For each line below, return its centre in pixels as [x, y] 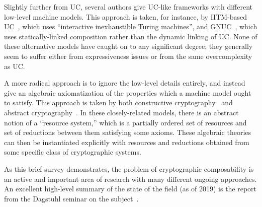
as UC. [15, 66]
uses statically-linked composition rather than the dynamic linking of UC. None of [131, 36]
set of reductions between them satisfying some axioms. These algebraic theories [128, 132]
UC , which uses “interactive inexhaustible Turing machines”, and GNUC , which [131, 26]
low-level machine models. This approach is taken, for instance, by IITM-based [126, 16]
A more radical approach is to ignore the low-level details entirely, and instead [125, 83]
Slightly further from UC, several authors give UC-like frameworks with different [128, 7]
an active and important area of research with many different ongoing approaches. [130, 179]
